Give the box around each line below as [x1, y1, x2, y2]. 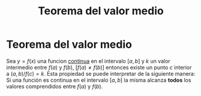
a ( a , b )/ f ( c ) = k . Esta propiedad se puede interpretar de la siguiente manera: [6, 70, 196, 77]
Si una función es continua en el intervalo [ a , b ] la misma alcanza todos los [6, 76, 191, 83]
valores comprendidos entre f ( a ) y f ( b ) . [6, 82, 103, 90]
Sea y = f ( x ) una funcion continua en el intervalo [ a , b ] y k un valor [6, 57, 171, 64]
